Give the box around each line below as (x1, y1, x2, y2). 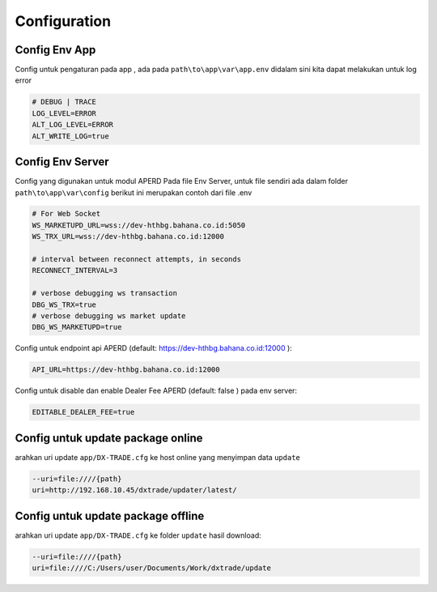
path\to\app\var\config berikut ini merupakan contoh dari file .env (15, 187, 252, 198)
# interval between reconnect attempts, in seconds (32, 255, 242, 264)
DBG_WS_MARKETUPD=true (32, 322, 122, 332)
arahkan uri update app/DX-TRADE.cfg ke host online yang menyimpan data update (15, 452, 301, 462)
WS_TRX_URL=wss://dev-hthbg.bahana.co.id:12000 (32, 232, 224, 241)
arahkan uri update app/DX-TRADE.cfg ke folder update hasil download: (15, 530, 262, 540)
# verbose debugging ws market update (32, 312, 186, 320)
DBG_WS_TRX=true (32, 300, 97, 309)
